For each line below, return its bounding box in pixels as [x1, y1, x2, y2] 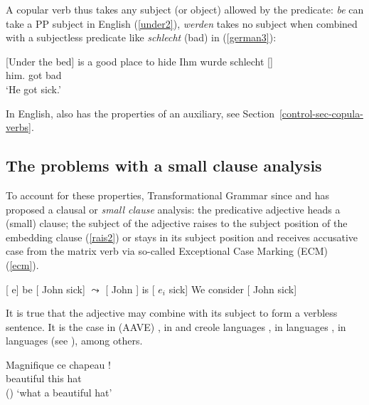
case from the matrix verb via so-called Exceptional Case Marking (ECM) [6, 243, 328, 258]
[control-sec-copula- [279, 105, 363, 120]
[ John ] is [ [105, 281, 155, 296]
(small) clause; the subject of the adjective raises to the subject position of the [6, 216, 348, 231]
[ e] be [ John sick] [6, 281, 85, 296]
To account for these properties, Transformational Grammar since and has [6, 187, 330, 202]
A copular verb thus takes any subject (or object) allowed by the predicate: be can [6, 2, 364, 16]
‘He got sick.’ [6, 81, 61, 96]
